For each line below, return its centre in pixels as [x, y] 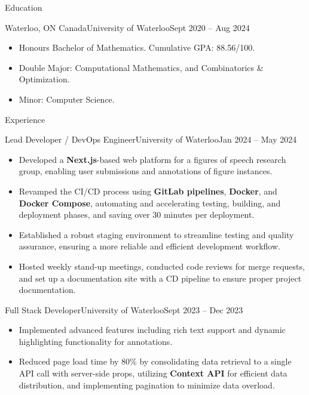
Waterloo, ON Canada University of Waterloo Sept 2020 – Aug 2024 [127, 27]
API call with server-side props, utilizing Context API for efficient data [153, 373]
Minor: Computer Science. [67, 99]
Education [24, 7]
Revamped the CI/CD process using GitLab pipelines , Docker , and [148, 191]
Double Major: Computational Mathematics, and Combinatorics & [141, 67]
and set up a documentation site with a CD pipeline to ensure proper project [160, 278]
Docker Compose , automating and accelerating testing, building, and [150, 203]
